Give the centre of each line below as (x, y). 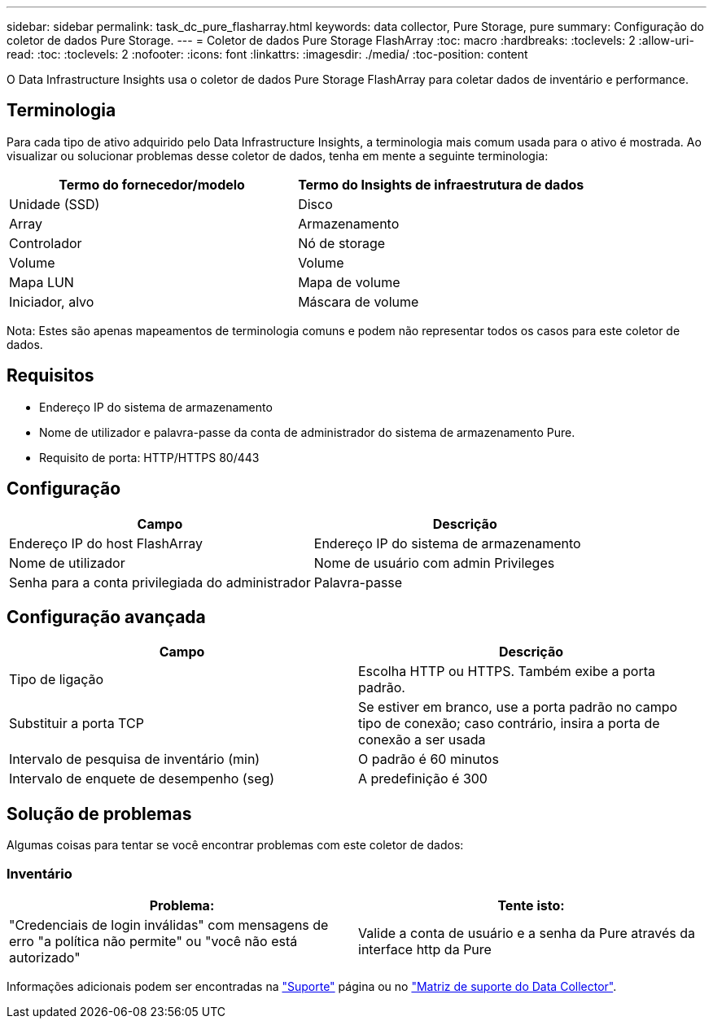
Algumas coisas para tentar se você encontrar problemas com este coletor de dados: (235, 845)
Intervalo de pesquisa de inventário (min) (135, 759)
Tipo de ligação (57, 680)
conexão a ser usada (422, 740)
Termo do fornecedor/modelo (152, 184)
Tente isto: (531, 905)
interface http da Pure (425, 949)
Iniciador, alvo (52, 301)
